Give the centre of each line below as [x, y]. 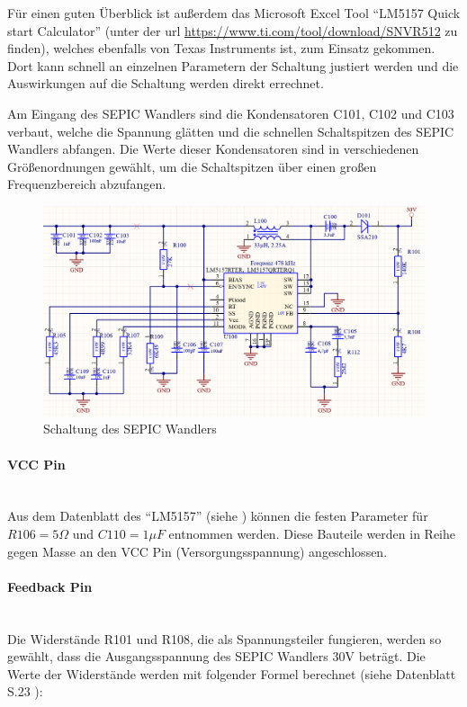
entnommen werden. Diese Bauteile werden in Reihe [312, 534]
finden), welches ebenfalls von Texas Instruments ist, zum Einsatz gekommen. [221, 48]
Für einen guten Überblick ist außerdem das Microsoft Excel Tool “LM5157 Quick [234, 13]
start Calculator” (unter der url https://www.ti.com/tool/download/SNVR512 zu [233, 30]
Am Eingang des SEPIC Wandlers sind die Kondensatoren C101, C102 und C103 [231, 113]
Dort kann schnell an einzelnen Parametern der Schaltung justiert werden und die [233, 65]
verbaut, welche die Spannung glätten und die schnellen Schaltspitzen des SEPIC [231, 131]
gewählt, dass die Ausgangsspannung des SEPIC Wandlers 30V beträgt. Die [216, 656]
